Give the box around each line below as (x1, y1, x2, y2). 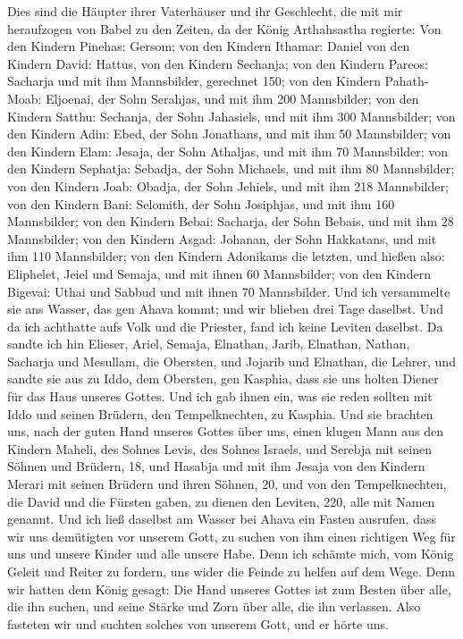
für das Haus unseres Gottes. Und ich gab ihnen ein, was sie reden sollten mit (7, 387, 433, 406)
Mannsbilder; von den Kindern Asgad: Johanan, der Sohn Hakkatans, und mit (7, 229, 437, 248)
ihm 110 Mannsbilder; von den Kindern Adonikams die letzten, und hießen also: (7, 247, 445, 265)
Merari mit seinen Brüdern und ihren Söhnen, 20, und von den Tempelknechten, (7, 475, 447, 493)
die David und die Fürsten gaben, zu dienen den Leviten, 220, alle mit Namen (7, 492, 435, 510)
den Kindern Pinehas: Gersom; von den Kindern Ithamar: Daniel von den (7, 37, 410, 55)
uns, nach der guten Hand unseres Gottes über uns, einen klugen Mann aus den (7, 422, 443, 441)
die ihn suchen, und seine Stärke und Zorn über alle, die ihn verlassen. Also (7, 597, 421, 616)
